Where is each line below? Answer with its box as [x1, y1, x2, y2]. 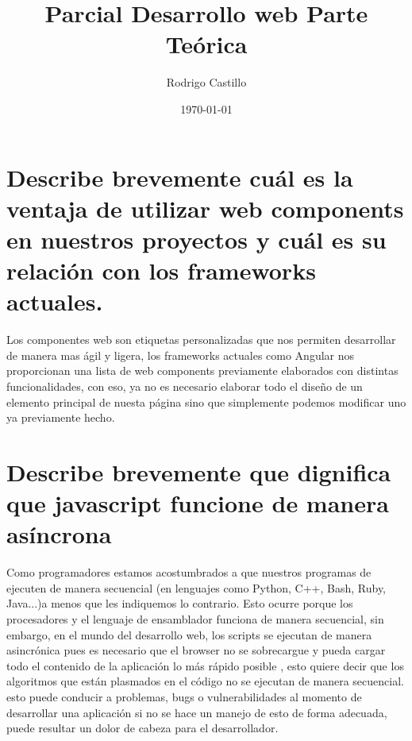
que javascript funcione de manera [6, 487, 389, 519]
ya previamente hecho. [6, 409, 115, 426]
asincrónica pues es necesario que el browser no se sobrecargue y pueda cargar [6, 642, 386, 658]
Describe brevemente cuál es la [6, 160, 353, 193]
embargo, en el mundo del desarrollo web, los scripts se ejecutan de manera [6, 626, 372, 643]
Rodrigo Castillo [166, 74, 247, 91]
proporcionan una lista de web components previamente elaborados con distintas [6, 362, 399, 379]
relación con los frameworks [6, 254, 316, 287]
